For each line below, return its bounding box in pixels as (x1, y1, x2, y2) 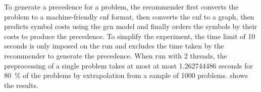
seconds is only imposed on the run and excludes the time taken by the (4, 40, 224, 51)
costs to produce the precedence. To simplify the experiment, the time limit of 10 (4, 30, 255, 41)
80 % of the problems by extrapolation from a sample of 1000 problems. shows (4, 70, 248, 80)
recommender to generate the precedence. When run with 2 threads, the (4, 50, 227, 60)
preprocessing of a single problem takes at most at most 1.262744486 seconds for (4, 60, 253, 70)
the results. (4, 79, 38, 90)
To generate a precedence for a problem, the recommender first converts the (4, 1, 239, 11)
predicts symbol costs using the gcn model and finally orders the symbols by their (4, 21, 257, 31)
